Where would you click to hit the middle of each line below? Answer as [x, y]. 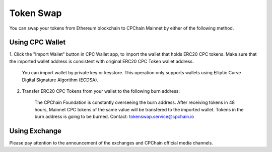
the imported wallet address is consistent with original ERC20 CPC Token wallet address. [101, 61]
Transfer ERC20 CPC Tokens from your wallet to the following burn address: [101, 91]
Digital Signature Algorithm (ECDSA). [60, 80]
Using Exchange [36, 131]
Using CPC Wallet [38, 42]
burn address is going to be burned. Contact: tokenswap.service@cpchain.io [114, 117]
